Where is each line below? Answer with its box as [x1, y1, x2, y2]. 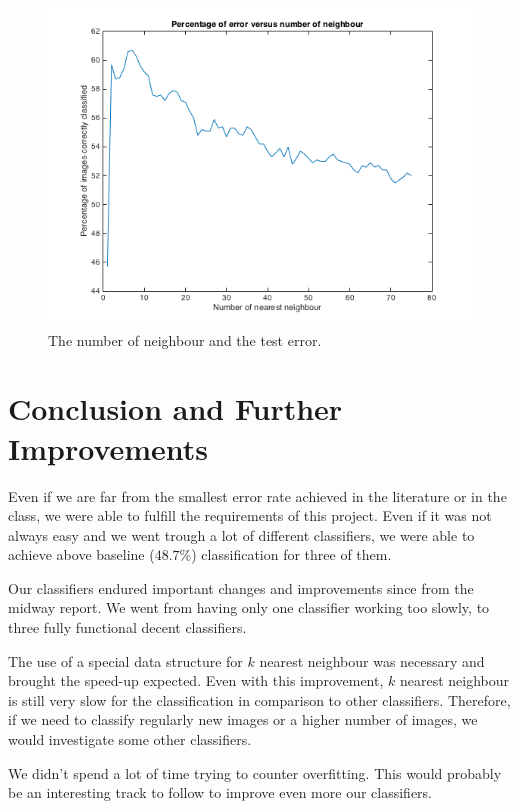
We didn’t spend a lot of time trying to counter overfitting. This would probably [8, 762, 502, 783]
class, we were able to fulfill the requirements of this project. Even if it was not [8, 505, 492, 526]
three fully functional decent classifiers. [8, 617, 247, 638]
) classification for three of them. [191, 544, 392, 565]
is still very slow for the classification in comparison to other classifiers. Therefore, [8, 689, 511, 710]
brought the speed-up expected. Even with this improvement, [8, 670, 384, 691]
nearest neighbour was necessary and [259, 650, 485, 671]
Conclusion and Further [8, 388, 343, 429]
